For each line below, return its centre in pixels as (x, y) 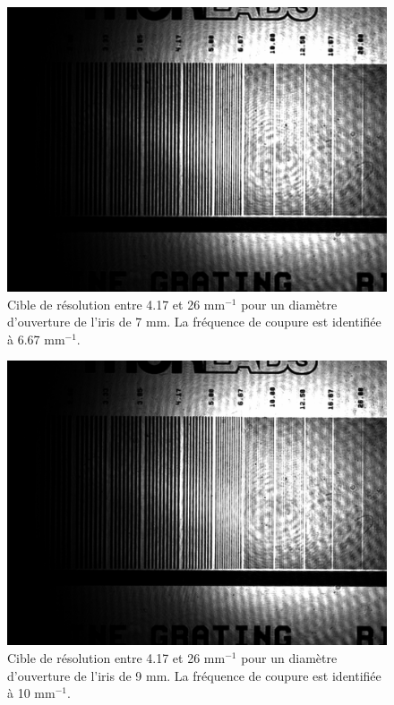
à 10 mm (31, 693)
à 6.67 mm (36, 339)
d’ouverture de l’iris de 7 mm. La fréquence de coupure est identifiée (194, 322)
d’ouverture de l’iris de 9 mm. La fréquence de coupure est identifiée (194, 675)
